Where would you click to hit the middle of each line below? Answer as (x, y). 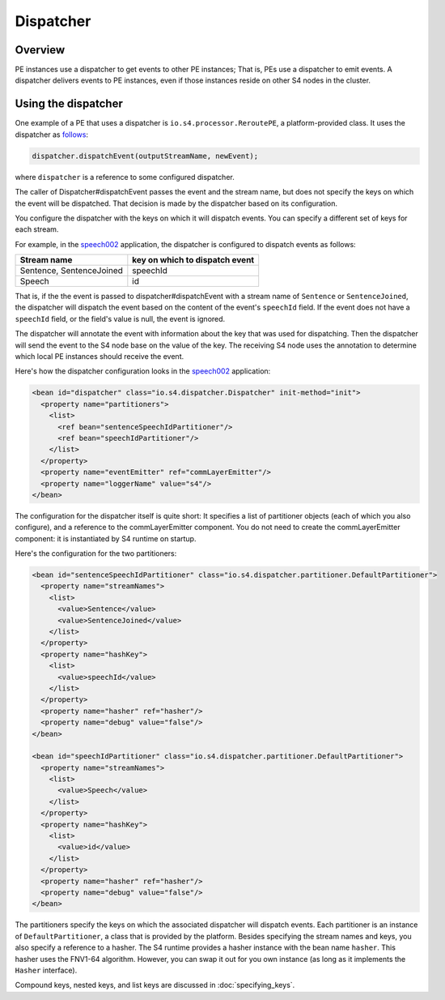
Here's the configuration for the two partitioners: (96, 553)
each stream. (37, 229)
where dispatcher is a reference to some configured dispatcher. (125, 177)
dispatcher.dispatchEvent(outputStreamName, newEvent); (145, 156)
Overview (40, 50)
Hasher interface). (46, 970)
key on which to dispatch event (193, 260)
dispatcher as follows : (52, 135)
